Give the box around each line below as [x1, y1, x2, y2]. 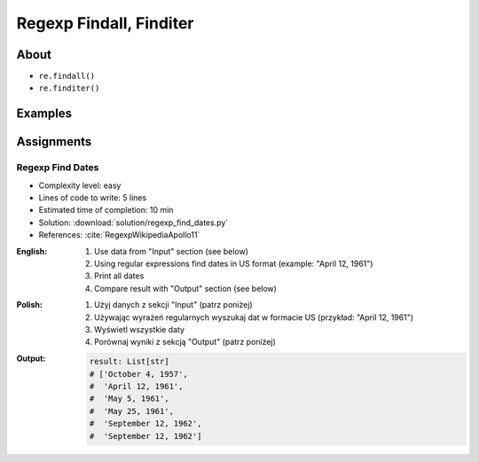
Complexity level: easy [38, 180, 122, 191]
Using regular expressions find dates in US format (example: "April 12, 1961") [94, 258, 373, 269]
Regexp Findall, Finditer [16, 13, 194, 33]
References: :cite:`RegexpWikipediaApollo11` [38, 230, 200, 240]
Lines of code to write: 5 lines [38, 192, 147, 203]
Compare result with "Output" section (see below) [94, 283, 277, 294]
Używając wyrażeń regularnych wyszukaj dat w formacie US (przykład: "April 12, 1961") [94, 311, 414, 323]
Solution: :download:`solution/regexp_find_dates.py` [38, 217, 229, 228]
